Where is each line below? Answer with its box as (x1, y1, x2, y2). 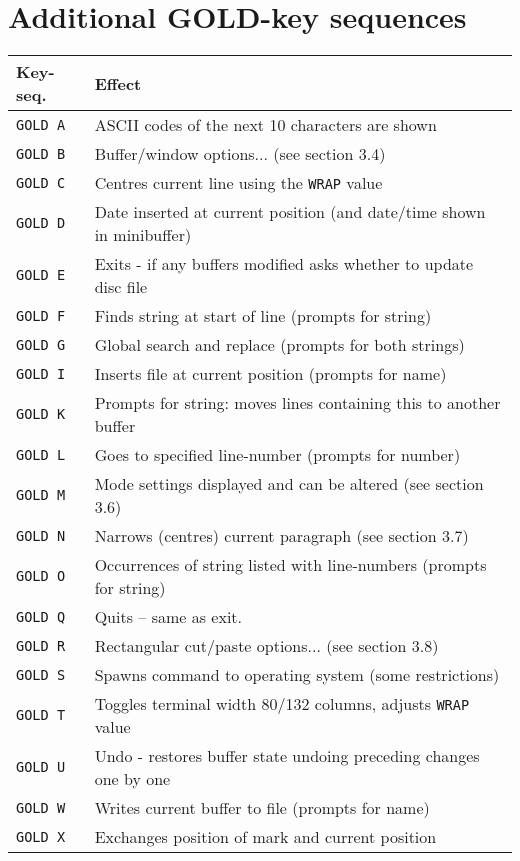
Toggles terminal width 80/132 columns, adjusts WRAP (94, 692, 470, 716)
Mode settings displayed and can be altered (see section (94, 472, 484, 496)
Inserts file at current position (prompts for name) (94, 362, 447, 386)
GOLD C (16, 174, 66, 191)
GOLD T (16, 707, 66, 724)
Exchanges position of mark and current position (94, 825, 437, 849)
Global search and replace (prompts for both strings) (94, 333, 465, 357)
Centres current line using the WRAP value (94, 171, 383, 195)
